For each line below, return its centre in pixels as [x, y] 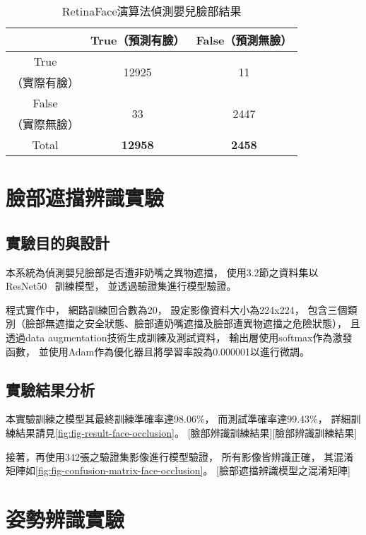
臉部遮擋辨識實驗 [85, 198]
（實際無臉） [46, 124]
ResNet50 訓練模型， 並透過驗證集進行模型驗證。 [121, 286]
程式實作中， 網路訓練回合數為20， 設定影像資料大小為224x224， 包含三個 [177, 309]
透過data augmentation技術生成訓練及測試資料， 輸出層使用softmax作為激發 [179, 337]
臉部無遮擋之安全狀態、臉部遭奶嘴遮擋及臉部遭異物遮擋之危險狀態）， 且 [193, 323]
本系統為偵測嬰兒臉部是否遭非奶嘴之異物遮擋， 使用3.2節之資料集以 [162, 272]
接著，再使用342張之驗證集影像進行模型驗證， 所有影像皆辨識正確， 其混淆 [180, 456]
